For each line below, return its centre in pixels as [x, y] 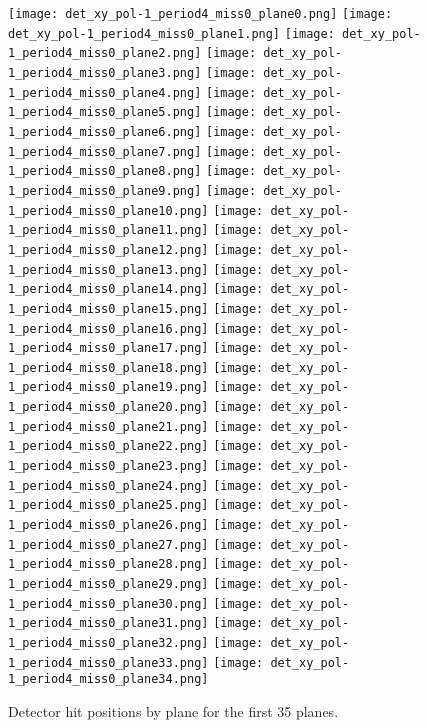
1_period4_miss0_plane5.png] [105, 112]
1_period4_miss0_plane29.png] [108, 584]
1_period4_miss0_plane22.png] [108, 446]
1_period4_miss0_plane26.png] [108, 525]
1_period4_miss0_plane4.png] [105, 92]
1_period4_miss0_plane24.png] [108, 485]
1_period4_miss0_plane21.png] [108, 426]
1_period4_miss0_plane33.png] [108, 662]
